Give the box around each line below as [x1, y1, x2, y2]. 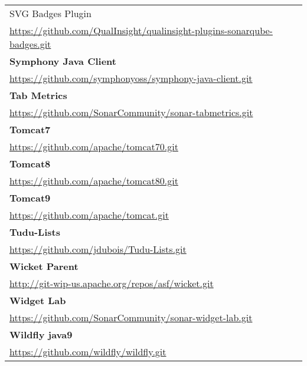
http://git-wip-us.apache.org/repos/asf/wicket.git [9, 276, 214, 290]
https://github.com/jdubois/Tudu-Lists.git [9, 242, 187, 256]
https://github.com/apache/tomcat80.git [9, 174, 178, 187]
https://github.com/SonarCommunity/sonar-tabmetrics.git [9, 105, 253, 119]
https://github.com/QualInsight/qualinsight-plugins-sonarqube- [9, 24, 273, 37]
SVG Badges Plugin [9, 6, 92, 20]
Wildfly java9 [9, 328, 73, 341]
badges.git [9, 37, 51, 51]
